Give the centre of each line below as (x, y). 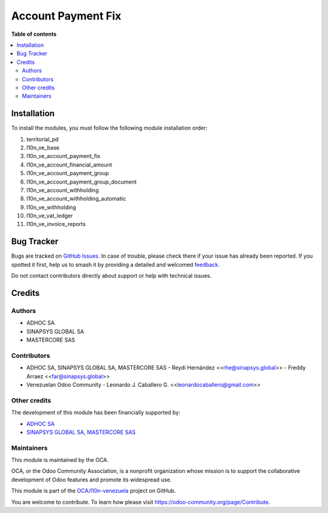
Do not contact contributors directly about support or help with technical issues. (111, 276)
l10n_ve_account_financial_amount (69, 165)
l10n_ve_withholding (51, 207)
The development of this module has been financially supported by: (96, 413)
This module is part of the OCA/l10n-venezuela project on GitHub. (94, 491)
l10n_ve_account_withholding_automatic (76, 199)
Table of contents (34, 34)
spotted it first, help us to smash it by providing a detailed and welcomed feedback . (115, 264)
